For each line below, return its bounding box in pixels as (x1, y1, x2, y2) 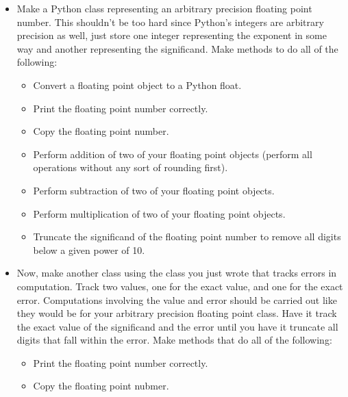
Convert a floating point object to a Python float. (33, 77, 242, 92)
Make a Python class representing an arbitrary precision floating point (16, 1, 312, 15)
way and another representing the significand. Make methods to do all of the (16, 41, 338, 55)
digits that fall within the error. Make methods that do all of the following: (16, 333, 332, 347)
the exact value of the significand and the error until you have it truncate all (16, 319, 338, 333)
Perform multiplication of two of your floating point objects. (33, 206, 286, 220)
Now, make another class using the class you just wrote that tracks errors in (16, 266, 337, 280)
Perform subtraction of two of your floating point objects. (33, 183, 275, 197)
